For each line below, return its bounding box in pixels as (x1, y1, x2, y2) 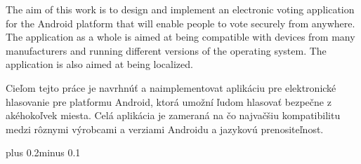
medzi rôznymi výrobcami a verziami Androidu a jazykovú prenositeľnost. (6, 121, 324, 136)
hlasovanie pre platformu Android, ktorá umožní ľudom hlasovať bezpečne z (6, 94, 332, 109)
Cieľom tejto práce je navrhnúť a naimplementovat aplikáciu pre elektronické (6, 80, 336, 95)
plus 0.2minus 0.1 (6, 145, 81, 160)
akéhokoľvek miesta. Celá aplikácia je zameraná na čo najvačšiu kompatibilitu (6, 108, 341, 123)
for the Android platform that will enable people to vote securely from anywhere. (6, 15, 355, 30)
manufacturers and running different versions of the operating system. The (6, 43, 327, 57)
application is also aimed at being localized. (6, 57, 193, 71)
